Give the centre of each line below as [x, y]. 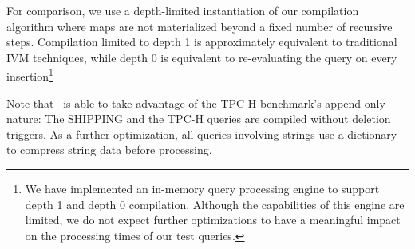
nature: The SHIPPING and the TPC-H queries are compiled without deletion [199, 119]
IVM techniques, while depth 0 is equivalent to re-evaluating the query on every [202, 57]
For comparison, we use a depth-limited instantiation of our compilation [183, 10]
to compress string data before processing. [109, 150]
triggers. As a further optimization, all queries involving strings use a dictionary [202, 134]
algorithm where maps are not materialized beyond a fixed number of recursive [200, 26]
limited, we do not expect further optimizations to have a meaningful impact [213, 220]
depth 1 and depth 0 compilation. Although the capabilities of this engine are [215, 204]
